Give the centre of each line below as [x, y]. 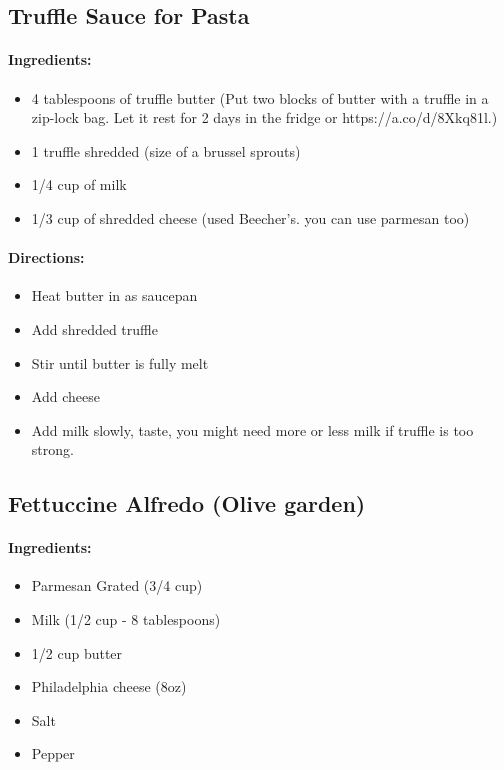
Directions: [46, 257]
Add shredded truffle [94, 328]
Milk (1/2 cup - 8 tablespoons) [126, 619]
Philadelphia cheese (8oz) [109, 686]
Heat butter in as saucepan [114, 295]
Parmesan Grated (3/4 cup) [117, 585]
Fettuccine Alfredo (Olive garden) [187, 503]
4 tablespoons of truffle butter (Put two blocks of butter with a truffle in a [260, 97]
